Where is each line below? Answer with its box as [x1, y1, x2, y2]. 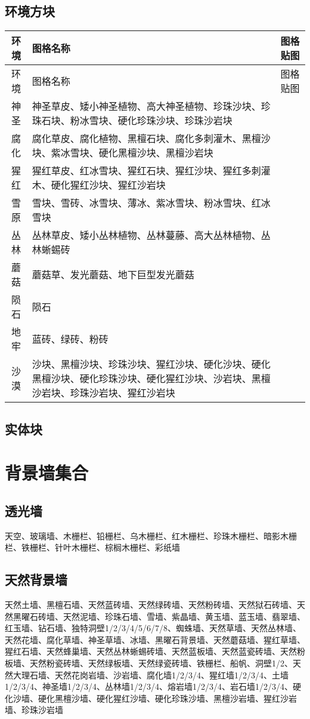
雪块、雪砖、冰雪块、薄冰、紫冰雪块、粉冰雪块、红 [32, 196, 261, 210]
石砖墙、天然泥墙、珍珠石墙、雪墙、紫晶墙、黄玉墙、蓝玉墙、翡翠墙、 [29, 610, 305, 622]
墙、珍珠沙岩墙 [5, 703, 63, 716]
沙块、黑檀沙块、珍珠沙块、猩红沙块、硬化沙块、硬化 [32, 357, 271, 371]
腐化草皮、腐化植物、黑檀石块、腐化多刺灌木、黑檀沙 [32, 131, 271, 146]
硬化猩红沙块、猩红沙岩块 [51, 178, 166, 192]
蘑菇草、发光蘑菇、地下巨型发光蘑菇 [32, 268, 194, 282]
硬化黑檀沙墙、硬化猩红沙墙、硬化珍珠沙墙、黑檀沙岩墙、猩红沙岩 [38, 692, 297, 704]
